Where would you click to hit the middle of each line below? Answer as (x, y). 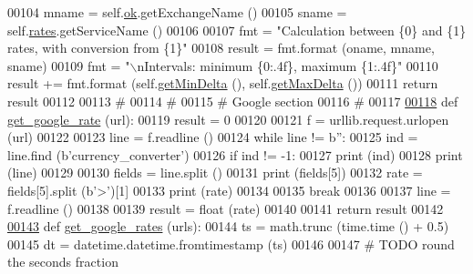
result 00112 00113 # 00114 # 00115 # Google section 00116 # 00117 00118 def (233, 101)
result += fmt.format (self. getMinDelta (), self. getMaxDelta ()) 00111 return (223, 83)
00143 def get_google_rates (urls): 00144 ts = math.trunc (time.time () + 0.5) (228, 226)
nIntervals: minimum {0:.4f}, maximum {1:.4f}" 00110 (288, 65)
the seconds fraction (63, 262)
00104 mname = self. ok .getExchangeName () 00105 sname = (177, 12)
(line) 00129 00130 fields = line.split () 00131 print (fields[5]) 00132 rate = (215, 173)
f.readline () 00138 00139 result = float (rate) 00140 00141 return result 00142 (226, 208)
